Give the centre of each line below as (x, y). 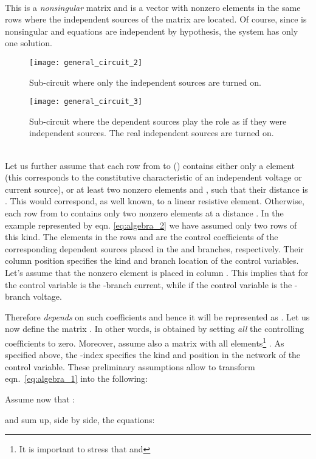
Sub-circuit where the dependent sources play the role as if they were (158, 121)
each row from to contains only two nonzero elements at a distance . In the (144, 213)
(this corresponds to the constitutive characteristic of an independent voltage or (153, 177)
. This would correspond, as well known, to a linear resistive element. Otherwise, (155, 201)
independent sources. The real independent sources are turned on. (152, 133)
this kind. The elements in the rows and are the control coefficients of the (142, 237)
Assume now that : (40, 399)
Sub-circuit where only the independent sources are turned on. (145, 82)
